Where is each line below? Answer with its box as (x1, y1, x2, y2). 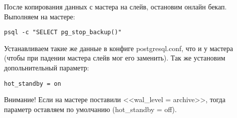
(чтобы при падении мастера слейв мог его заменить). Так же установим (4, 53, 226, 63)
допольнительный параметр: (4, 62, 89, 73)
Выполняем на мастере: (4, 11, 75, 21)
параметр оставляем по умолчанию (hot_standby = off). (4, 104, 177, 114)
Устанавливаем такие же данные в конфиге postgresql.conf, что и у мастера (4, 43, 233, 53)
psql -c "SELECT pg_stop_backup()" (4, 29, 122, 36)
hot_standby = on (4, 80, 61, 87)
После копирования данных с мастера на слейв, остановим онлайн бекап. (4, 1, 227, 11)
